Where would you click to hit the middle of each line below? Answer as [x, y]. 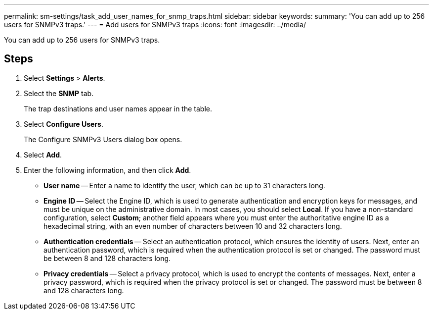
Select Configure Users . [64, 124]
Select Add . [43, 155]
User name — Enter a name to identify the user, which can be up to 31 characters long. [184, 185]
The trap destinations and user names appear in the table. [118, 108]
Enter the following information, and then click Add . [108, 170]
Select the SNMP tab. [59, 93]
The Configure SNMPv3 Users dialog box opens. [103, 139]
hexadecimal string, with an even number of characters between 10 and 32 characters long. [193, 226]
